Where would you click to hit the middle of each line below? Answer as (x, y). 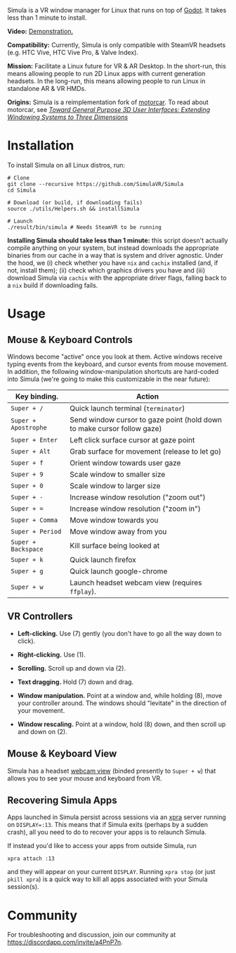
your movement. (41, 710)
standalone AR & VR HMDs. (47, 88)
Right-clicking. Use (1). (51, 654)
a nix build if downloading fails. (53, 285)
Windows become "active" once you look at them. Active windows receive (115, 356)
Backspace (27, 549)
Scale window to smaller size (118, 474)
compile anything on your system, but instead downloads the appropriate (113, 248)
